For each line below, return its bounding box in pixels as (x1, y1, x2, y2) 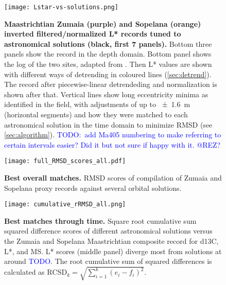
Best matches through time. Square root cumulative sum (4, 215, 197, 226)
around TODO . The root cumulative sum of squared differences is (4, 256, 212, 266)
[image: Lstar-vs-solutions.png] (4, 4, 118, 11)
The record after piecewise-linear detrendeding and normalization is (4, 79, 217, 90)
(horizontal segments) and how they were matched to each (4, 109, 188, 119)
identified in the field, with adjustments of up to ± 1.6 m (4, 99, 190, 110)
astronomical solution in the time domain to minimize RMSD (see (4, 119, 213, 130)
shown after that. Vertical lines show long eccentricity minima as (4, 88, 208, 99)
